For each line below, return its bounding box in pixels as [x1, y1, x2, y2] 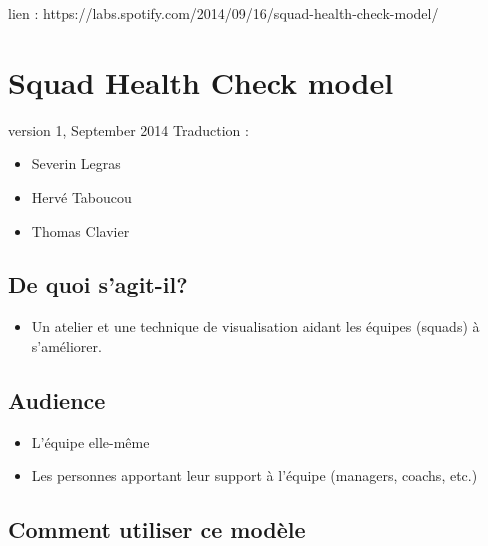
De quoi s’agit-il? [8, 269, 188, 300]
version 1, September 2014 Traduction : [8, 119, 249, 140]
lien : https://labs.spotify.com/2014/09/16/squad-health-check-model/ [8, 3, 439, 23]
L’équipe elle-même [31, 431, 150, 452]
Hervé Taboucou [31, 186, 132, 207]
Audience [8, 384, 106, 415]
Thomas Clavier [31, 220, 130, 241]
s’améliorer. [31, 335, 102, 356]
